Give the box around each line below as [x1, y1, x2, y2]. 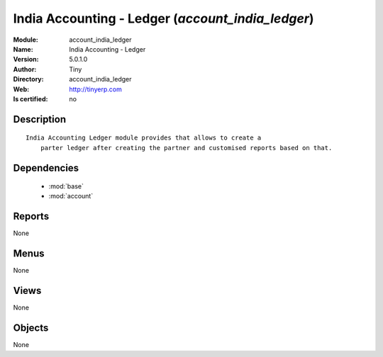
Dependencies [13, 161, 79, 174]
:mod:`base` [48, 182, 84, 191]
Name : [13, 45, 33, 53]
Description [13, 113, 67, 125]
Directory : [13, 75, 44, 84]
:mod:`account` [48, 192, 94, 200]
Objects [13, 322, 49, 334]
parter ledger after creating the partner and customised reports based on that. [40, 144, 333, 152]
